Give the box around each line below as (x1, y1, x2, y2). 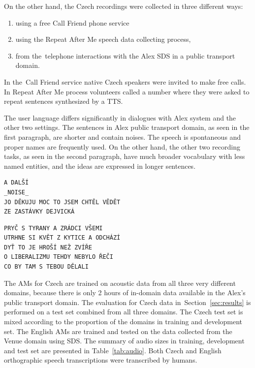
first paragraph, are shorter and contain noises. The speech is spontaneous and (4, 131, 241, 142)
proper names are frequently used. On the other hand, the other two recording (4, 141, 240, 152)
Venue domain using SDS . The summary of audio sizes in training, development (4, 336, 245, 346)
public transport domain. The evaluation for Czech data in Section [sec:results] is (4, 297, 251, 307)
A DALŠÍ (4, 179, 29, 186)
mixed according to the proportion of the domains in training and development (4, 316, 243, 327)
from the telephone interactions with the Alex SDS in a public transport (15, 50, 235, 61)
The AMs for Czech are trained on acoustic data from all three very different (4, 277, 236, 288)
